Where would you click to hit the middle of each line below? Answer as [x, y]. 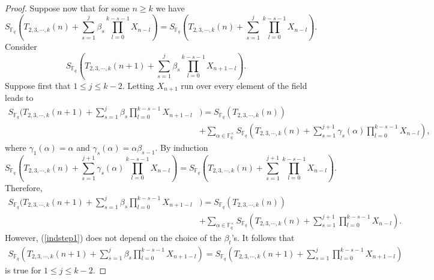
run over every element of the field [244, 85]
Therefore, [24, 187]
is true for [23, 269]
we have [170, 8]
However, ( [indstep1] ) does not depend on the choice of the [113, 237]
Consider [21, 47]
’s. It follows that [263, 237]
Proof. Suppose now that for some [67, 8]
